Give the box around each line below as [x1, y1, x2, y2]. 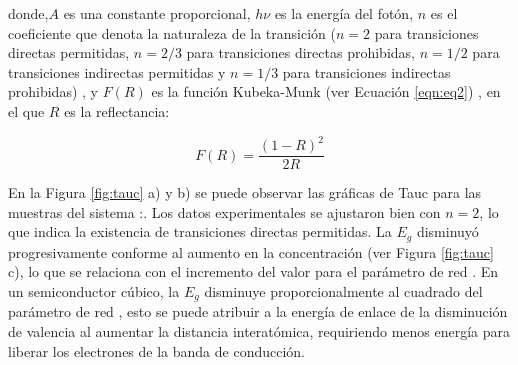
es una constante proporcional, [63, 3, 251, 23]
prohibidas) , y [8, 81, 98, 102]
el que [8, 100, 45, 121]
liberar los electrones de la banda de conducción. [8, 340, 305, 361]
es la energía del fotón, [274, 3, 414, 23]
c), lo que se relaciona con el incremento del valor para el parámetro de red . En [8, 261, 499, 282]
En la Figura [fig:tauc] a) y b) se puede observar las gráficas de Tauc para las [8, 182, 482, 203]
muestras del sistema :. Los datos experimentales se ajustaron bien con [8, 201, 441, 222]
